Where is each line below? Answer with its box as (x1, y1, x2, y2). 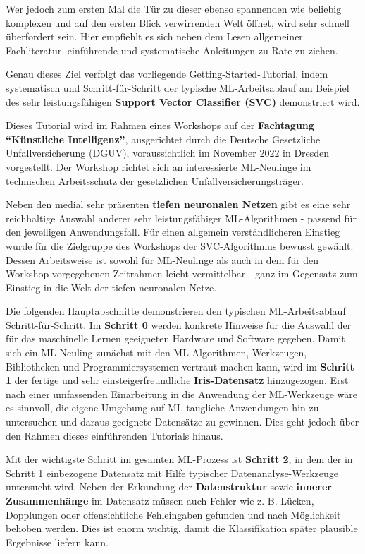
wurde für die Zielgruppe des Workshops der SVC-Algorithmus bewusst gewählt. (6, 238, 354, 253)
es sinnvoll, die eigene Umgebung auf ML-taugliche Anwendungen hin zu (6, 400, 319, 415)
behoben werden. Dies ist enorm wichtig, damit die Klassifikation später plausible (6, 521, 358, 536)
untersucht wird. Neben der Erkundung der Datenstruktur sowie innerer (6, 479, 332, 494)
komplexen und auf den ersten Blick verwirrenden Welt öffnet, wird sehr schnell (6, 15, 349, 30)
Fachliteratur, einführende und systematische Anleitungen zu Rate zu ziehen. (6, 42, 338, 57)
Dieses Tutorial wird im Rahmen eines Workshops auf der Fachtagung (6, 118, 314, 133)
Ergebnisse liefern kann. (6, 534, 109, 549)
